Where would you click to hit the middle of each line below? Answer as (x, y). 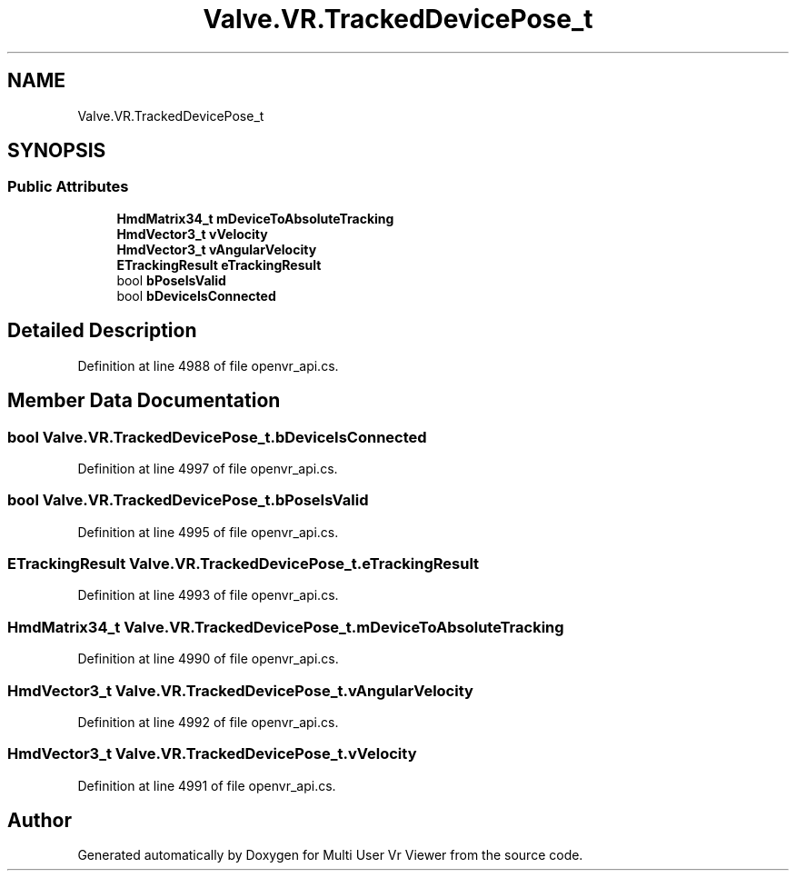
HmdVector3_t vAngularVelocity (217, 249)
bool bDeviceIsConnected (196, 295)
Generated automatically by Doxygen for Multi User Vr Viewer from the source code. (330, 855)
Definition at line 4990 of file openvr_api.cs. (208, 659)
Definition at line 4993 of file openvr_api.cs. (208, 595)
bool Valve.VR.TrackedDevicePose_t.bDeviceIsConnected (217, 437)
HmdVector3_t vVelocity (192, 234)
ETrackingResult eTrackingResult (219, 264)
